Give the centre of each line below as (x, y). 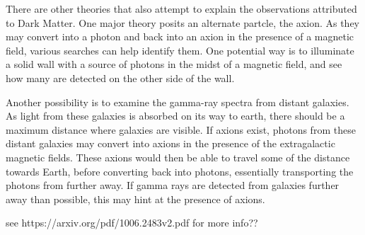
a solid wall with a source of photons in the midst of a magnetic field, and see (174, 64)
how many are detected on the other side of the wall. (120, 78)
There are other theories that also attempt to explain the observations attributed (181, 8)
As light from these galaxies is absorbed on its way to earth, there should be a (175, 116)
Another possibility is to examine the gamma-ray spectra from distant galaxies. (178, 102)
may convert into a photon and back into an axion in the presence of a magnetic (180, 36)
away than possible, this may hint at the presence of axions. (135, 199)
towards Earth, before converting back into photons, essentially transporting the (180, 171)
